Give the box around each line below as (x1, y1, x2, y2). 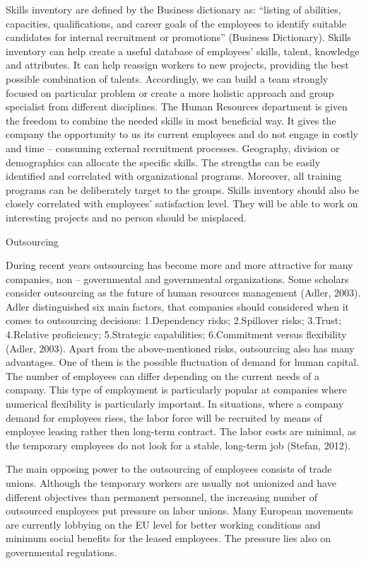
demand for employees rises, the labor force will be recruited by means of (6, 410, 322, 425)
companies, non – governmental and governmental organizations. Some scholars (6, 271, 349, 286)
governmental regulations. (6, 544, 117, 559)
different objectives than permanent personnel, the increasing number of (6, 489, 318, 504)
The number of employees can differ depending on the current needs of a (6, 368, 320, 383)
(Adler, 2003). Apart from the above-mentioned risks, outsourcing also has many (6, 340, 355, 355)
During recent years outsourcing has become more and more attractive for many (6, 258, 353, 272)
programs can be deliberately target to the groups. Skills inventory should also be (6, 182, 359, 197)
